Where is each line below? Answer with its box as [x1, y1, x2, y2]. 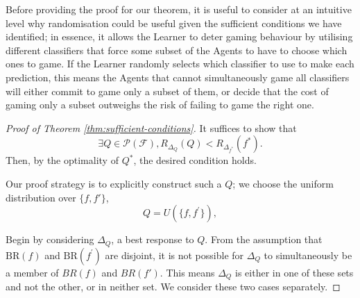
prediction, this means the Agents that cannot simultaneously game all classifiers [6, 69, 350, 84]
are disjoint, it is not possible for [105, 247, 244, 262]
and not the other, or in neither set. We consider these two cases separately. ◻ [6, 279, 341, 294]
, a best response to [111, 232, 194, 247]
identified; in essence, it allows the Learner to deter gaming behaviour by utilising [6, 29, 353, 44]
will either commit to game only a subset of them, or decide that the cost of [6, 83, 329, 98]
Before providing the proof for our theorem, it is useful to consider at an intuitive [6, 2, 352, 16]
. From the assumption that [205, 232, 323, 247]
